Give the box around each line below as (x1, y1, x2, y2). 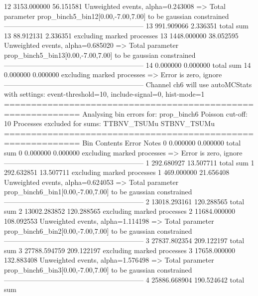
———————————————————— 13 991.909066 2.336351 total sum (4, 20, 249, 31)
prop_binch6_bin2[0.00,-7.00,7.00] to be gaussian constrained (4, 225, 192, 236)
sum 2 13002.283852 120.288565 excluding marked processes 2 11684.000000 (4, 206, 235, 216)
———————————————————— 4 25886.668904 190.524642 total (4, 274, 245, 285)
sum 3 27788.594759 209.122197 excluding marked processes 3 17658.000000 (4, 245, 235, 255)
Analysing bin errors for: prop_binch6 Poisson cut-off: (82, 108, 248, 119)
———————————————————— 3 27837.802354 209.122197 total (4, 235, 245, 246)
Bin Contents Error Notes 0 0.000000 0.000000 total (82, 138, 241, 148)
